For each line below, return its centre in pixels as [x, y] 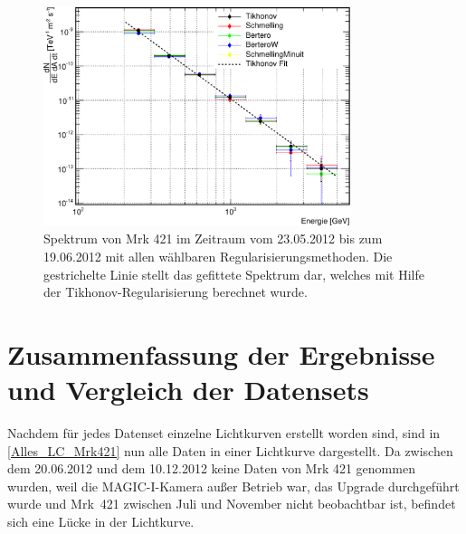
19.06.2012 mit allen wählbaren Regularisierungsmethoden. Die [218, 256]
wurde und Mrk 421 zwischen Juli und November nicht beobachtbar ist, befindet [232, 504]
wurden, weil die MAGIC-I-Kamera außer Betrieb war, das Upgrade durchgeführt [233, 486]
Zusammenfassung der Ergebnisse [221, 353]
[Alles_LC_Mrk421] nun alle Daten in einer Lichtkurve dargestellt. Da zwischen [230, 450]
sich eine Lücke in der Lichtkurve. [101, 522]
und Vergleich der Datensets [188, 390]
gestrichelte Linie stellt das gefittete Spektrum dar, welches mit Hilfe [234, 274]
